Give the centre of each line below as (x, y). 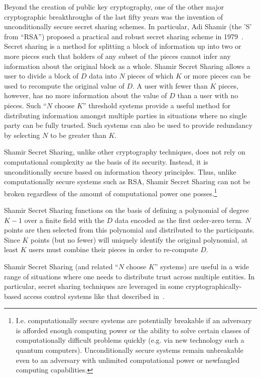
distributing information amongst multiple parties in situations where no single (125, 115)
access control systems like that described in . (94, 296)
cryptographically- (214, 286)
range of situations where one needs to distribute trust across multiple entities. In (129, 276)
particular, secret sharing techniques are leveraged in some (94, 286)
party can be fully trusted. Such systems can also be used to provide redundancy (128, 125)
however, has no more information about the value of (86, 95)
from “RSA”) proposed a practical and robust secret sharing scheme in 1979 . (124, 36)
